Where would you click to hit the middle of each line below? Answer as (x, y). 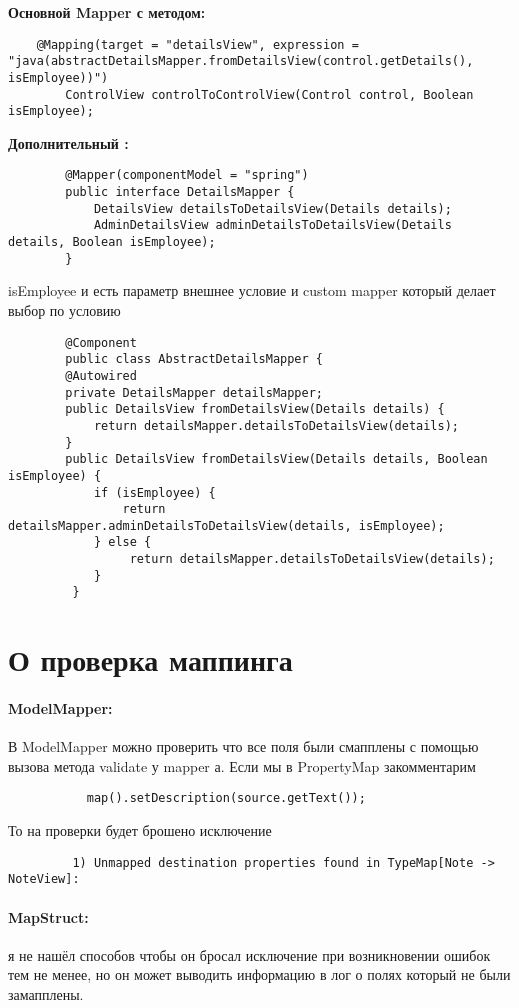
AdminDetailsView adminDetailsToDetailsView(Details (272, 225)
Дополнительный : (68, 142)
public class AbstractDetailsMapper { (194, 359)
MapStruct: (48, 916)
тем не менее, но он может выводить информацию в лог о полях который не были (259, 974)
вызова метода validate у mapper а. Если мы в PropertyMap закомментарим (242, 765)
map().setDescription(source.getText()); (226, 798)
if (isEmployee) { (154, 492)
